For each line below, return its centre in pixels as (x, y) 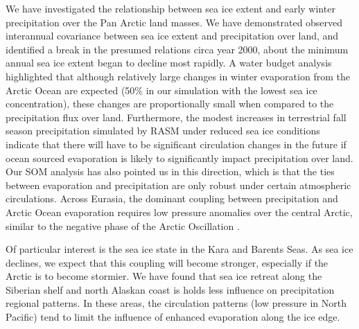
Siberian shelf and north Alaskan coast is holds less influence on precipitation (170, 289)
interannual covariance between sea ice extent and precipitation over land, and (172, 36)
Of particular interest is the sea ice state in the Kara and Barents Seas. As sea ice (179, 249)
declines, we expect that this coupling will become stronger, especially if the (167, 262)
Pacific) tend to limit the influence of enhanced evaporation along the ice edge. (173, 317)
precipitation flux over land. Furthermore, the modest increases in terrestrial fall (176, 117)
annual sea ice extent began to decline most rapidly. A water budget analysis (169, 63)
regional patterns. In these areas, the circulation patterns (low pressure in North (176, 303)
